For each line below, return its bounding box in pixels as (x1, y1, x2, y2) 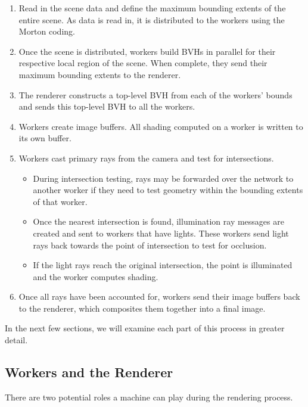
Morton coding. (18, 25, 75, 38)
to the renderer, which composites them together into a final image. (18, 302, 266, 314)
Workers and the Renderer (5, 363, 173, 381)
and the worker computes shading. (33, 270, 158, 282)
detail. (5, 334, 28, 346)
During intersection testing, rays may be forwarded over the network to (33, 172, 294, 184)
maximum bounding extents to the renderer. (18, 68, 181, 80)
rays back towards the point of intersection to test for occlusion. (33, 238, 267, 251)
